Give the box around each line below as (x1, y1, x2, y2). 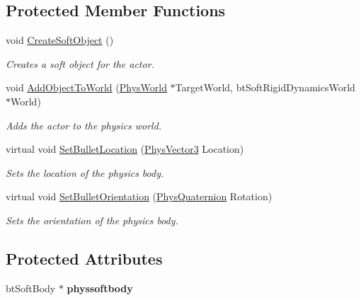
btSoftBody (6, 280, 56, 295)
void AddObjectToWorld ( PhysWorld (6, 80, 167, 95)
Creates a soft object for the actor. (6, 56, 154, 71)
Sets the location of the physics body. (6, 165, 164, 180)
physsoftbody (67, 280, 133, 295)
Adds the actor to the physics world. (6, 117, 162, 132)
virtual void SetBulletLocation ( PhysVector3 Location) (6, 142, 244, 156)
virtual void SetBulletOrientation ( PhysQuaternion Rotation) (6, 189, 273, 204)
